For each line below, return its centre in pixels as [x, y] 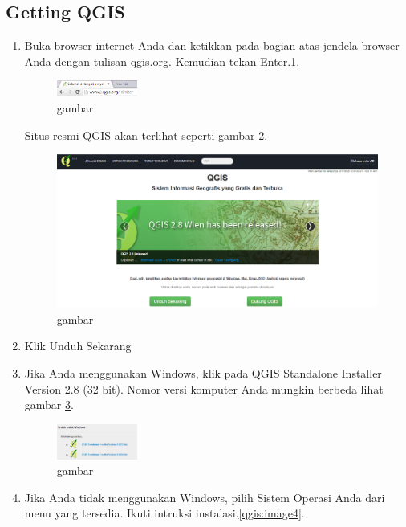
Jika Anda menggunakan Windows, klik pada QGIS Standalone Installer [203, 373]
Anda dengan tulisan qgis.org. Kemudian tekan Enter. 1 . [162, 61]
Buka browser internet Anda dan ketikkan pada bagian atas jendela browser [212, 45]
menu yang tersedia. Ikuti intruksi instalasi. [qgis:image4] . [164, 513]
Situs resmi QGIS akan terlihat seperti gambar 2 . [146, 135]
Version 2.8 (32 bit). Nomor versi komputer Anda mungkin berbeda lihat [204, 388]
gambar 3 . [49, 404]
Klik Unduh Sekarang [78, 346]
